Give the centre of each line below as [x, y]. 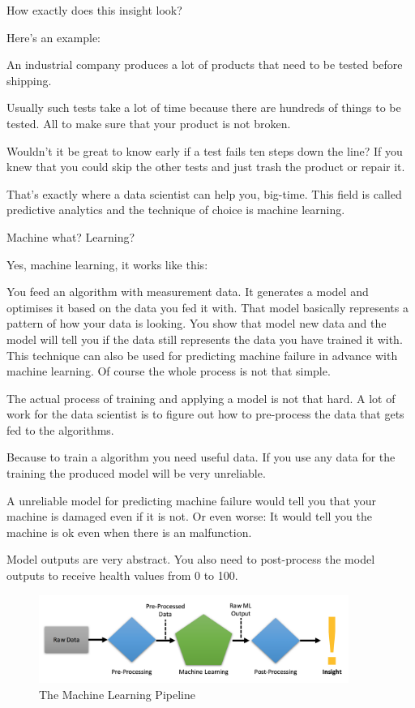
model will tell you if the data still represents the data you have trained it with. [205, 339]
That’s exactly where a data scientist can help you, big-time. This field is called [204, 193]
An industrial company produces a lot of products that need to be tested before [205, 64]
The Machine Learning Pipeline [117, 695]
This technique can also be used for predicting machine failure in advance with [202, 355]
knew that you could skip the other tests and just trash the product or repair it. [206, 167]
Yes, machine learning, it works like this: [107, 264]
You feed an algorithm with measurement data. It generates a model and [188, 292]
